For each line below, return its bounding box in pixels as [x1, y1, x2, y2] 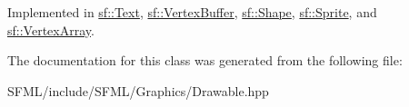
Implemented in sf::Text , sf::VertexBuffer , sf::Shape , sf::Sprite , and [7, 3, 377, 21]
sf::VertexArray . [7, 20, 95, 39]
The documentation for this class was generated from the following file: [7, 51, 403, 70]
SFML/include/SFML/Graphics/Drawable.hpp [7, 81, 269, 100]
